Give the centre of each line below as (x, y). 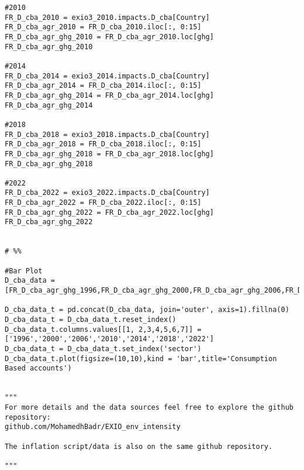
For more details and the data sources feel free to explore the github (149, 407)
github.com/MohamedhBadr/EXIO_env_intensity (93, 427)
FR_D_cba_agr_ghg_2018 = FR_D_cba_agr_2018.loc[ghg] (109, 154)
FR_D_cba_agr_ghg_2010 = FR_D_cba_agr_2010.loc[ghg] (109, 37)
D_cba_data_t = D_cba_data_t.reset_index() (91, 320)
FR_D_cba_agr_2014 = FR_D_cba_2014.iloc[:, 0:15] (103, 86)
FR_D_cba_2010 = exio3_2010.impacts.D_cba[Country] (107, 17)
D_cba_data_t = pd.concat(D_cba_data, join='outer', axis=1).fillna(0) (147, 310)
